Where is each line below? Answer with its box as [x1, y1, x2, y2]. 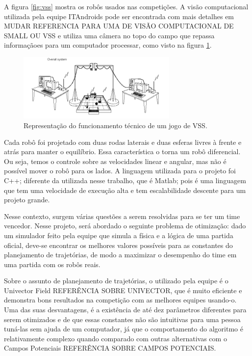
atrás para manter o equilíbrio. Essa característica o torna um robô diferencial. [4, 146, 241, 157]
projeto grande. [4, 194, 50, 205]
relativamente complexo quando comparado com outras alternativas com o [4, 333, 227, 343]
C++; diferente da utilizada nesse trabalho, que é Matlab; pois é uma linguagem [4, 175, 246, 185]
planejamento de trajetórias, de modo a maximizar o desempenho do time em [4, 249, 237, 260]
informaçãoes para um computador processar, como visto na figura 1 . [4, 40, 212, 50]
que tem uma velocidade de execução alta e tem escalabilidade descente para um [4, 185, 246, 195]
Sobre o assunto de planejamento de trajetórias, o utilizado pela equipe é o [4, 275, 228, 286]
